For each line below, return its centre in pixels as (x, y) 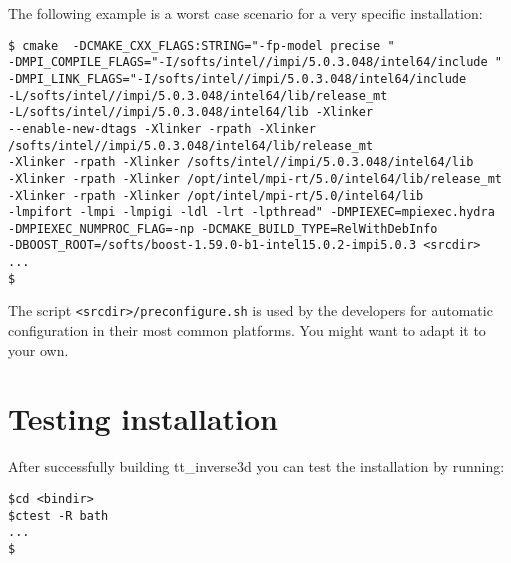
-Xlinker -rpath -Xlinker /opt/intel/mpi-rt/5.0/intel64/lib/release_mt (255, 178)
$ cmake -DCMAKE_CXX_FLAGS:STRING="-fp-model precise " (201, 45)
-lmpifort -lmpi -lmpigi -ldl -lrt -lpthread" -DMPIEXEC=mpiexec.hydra (251, 212)
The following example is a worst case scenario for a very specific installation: (245, 13)
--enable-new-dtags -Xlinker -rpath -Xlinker (162, 128)
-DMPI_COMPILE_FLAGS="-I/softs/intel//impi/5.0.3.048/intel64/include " (255, 62)
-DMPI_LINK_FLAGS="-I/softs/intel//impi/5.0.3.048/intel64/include (237, 78)
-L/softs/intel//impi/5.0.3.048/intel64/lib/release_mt (198, 95)
